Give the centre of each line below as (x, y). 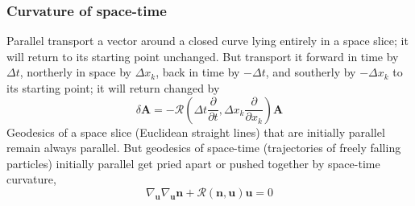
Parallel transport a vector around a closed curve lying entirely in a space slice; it (207, 41)
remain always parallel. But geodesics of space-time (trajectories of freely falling (204, 148)
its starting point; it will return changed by (113, 88)
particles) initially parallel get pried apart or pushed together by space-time (193, 163)
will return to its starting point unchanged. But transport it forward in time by (203, 56)
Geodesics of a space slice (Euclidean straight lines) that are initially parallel (196, 132)
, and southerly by (311, 72)
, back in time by (198, 72)
